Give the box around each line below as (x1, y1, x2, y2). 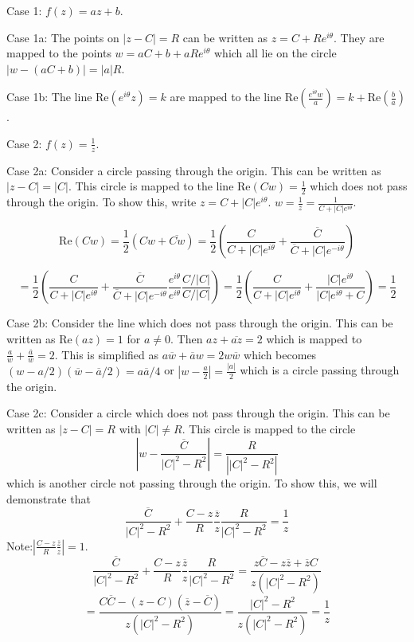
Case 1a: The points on (6, 29, 119, 45)
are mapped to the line (170, 88, 282, 105)
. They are (333, 29, 385, 45)
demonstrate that (6, 490, 91, 507)
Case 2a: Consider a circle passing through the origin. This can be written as (6, 162, 381, 178)
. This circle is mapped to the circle (182, 420, 356, 436)
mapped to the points (6, 45, 111, 61)
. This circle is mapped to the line (68, 178, 234, 194)
